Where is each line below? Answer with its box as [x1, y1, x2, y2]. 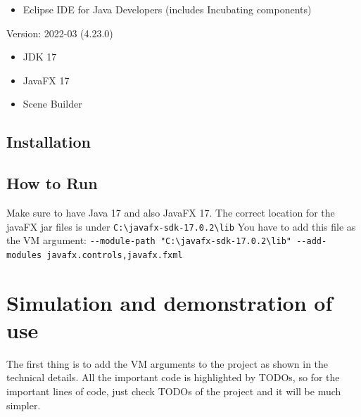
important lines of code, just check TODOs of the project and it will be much [6, 384, 341, 399]
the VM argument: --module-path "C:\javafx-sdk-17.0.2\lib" [6, 233, 292, 248]
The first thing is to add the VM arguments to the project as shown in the [6, 356, 329, 371]
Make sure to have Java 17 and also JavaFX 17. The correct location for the [6, 205, 335, 219]
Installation [6, 131, 91, 153]
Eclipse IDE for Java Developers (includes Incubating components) [23, 2, 312, 16]
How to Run [6, 172, 98, 194]
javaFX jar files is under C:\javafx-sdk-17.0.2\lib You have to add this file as [6, 219, 356, 233]
